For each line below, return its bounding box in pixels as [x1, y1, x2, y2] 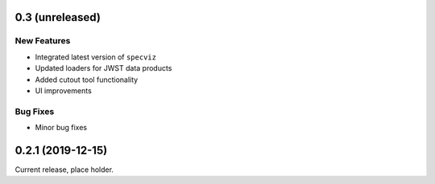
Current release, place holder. [14, 165, 114, 174]
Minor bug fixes [35, 123, 88, 133]
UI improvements [35, 85, 92, 96]
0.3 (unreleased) [14, 10, 101, 24]
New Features [14, 35, 71, 47]
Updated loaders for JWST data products [35, 63, 172, 73]
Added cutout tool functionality [35, 75, 139, 84]
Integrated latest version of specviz [35, 52, 157, 62]
